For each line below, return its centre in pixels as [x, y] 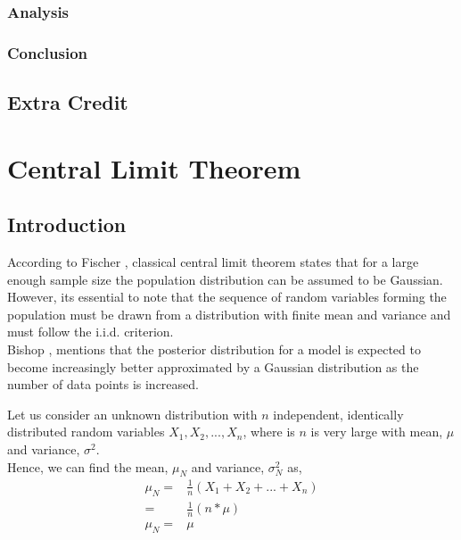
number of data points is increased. [103, 384]
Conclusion [47, 52]
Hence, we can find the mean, [88, 466]
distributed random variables [86, 432]
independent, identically [338, 414]
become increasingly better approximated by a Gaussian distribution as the [213, 366]
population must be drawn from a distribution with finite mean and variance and [229, 314]
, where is [269, 432]
